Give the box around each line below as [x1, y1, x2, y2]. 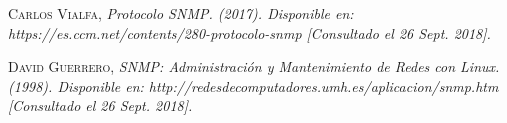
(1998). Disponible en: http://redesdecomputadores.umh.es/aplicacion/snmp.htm [8, 75, 499, 96]
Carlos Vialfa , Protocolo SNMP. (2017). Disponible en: [8, 3, 354, 23]
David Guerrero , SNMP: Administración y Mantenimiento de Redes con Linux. [8, 56, 500, 77]
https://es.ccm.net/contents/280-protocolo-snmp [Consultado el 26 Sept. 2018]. [8, 22, 491, 43]
